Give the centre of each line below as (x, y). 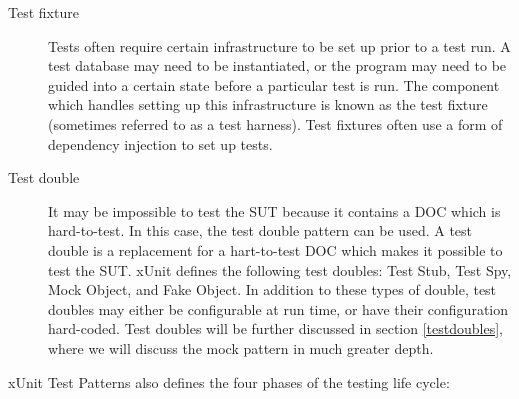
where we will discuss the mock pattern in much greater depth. (241, 347)
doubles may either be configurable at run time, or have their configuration (278, 308)
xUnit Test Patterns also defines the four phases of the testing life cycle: (229, 381)
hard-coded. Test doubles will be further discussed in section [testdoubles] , (275, 328)
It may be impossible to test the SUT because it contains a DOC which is (274, 210)
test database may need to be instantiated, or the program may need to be (277, 65)
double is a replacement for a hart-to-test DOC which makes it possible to (275, 249)
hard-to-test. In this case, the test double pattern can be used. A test (260, 230)
